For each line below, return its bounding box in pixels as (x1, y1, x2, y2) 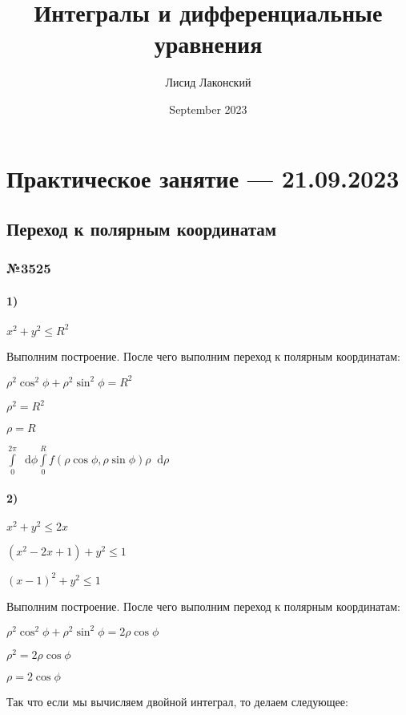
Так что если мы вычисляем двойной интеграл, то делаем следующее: (6, 693, 348, 709)
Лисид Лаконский (165, 74, 251, 91)
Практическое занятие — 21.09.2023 (6, 161, 400, 194)
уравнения (154, 27, 263, 60)
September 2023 (169, 100, 247, 117)
